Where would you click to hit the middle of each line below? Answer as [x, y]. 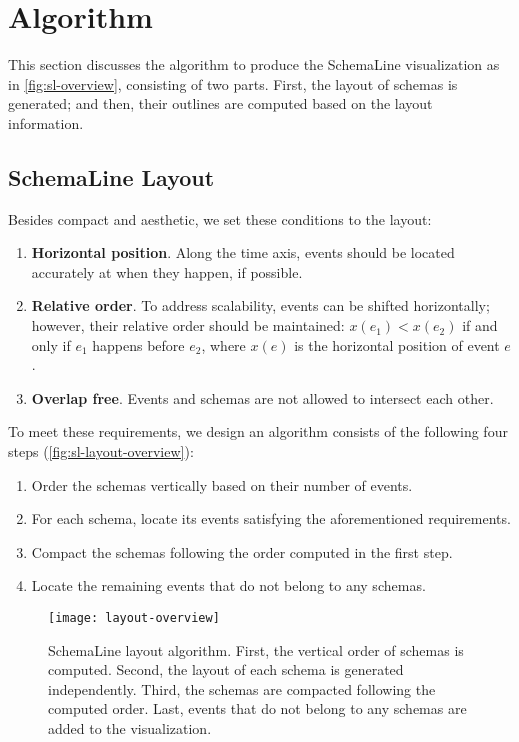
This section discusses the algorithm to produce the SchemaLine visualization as [254, 64]
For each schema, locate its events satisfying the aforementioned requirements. [271, 518]
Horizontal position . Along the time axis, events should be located [243, 252]
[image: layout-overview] [134, 618]
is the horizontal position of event [397, 344]
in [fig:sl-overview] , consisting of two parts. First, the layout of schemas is [233, 83]
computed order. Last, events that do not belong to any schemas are [257, 708]
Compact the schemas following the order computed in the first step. [242, 551]
